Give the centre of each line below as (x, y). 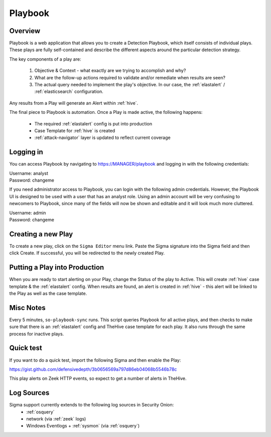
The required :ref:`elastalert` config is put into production (93, 123)
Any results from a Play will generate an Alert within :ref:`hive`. (74, 103)
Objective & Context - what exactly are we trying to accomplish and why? (110, 71)
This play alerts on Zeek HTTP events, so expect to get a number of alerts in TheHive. (98, 378)
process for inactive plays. (37, 334)
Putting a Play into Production (57, 268)
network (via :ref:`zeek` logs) (56, 419)
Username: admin (28, 213)
